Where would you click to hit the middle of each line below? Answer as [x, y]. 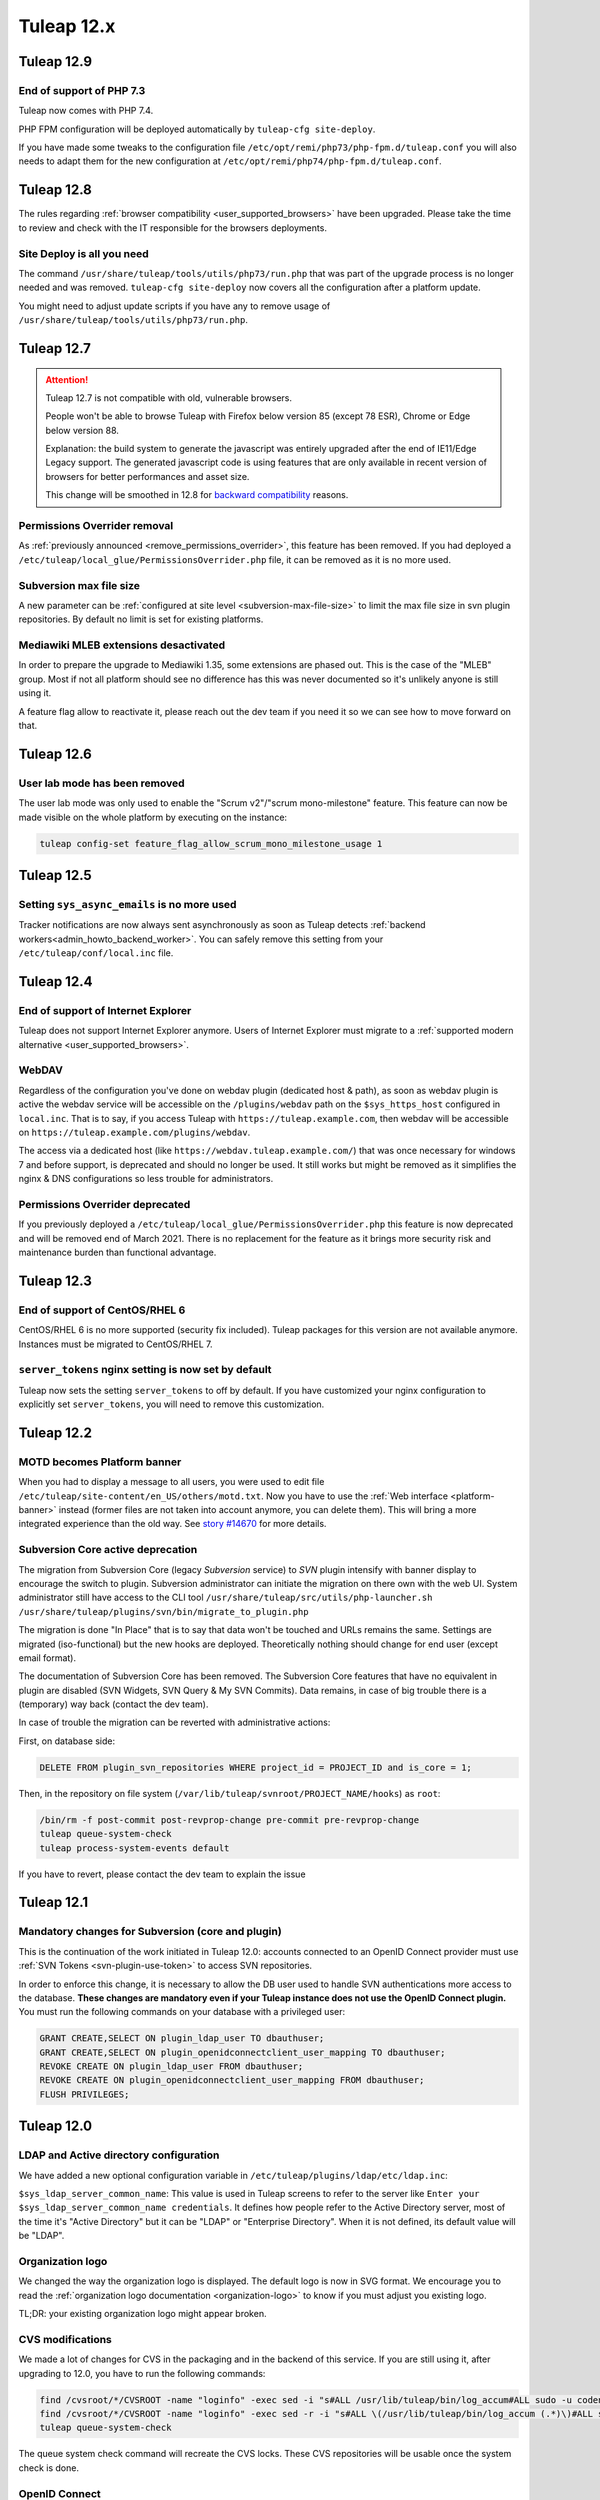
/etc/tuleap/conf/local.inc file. [96, 953]
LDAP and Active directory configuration [119, 2155]
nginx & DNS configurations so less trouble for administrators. [146, 1179]
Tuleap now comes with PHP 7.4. [86, 111]
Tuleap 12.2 [55, 1432]
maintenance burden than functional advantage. [117, 1252]
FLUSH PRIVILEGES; [84, 2094]
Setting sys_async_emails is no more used [127, 904]
